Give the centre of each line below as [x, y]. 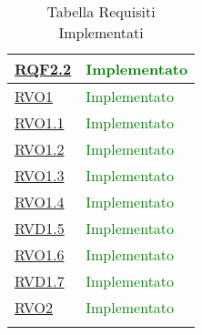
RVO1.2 [40, 149]
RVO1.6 [40, 254]
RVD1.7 [40, 281]
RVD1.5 [40, 228]
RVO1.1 [40, 122]
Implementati [101, 32]
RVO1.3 [40, 175]
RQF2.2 [43, 69]
